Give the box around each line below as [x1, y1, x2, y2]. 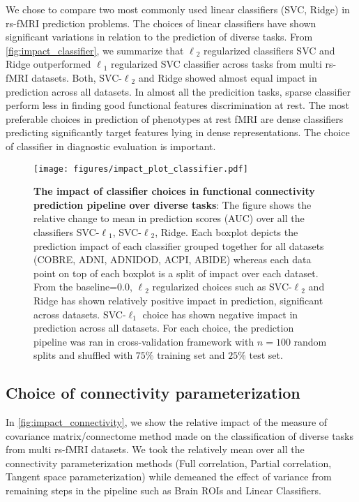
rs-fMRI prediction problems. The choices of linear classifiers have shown [6, 15, 316, 30]
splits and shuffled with [33, 348, 133, 362]
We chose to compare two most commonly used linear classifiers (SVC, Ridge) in [6, 2, 350, 16]
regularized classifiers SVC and [204, 43, 335, 57]
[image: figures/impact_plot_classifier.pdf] [33, 163, 248, 174]
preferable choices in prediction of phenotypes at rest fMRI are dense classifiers [6, 111, 344, 126]
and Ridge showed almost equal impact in [138, 70, 317, 84]
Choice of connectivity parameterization [6, 382, 300, 404]
